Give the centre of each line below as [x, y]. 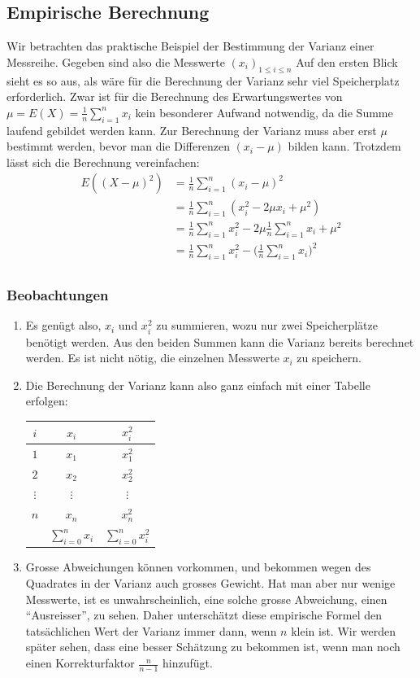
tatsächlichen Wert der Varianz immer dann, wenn [151, 630]
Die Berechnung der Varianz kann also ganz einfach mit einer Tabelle [198, 385]
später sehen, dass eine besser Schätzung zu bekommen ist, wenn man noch [213, 647]
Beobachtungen [58, 295]
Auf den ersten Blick [347, 61]
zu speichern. [329, 358]
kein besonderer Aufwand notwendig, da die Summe [264, 112]
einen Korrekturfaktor [80, 663]
